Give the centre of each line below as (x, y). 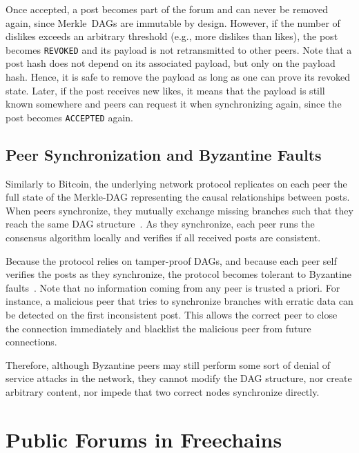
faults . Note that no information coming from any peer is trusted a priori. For (173, 287)
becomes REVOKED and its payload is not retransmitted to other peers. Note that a (179, 49)
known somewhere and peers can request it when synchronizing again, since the (174, 104)
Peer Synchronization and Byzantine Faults (164, 154)
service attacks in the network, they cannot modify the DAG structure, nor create (179, 378)
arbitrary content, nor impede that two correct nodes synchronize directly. (163, 391)
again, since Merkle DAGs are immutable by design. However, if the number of (173, 22)
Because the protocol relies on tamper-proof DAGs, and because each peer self (171, 260)
